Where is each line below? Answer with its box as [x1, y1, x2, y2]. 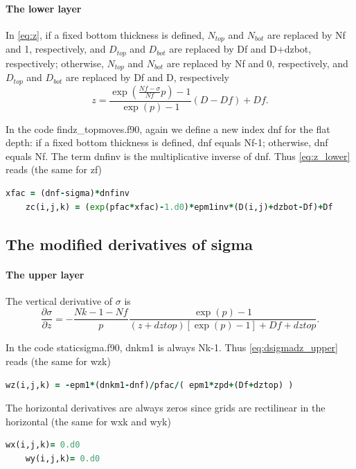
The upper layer [6, 267, 84, 281]
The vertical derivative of [6, 293, 113, 308]
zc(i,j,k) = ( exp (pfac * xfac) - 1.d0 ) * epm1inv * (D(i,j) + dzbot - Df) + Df [25, 202, 333, 212]
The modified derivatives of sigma [6, 233, 253, 254]
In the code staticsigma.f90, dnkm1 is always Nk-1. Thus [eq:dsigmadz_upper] [6, 340, 338, 355]
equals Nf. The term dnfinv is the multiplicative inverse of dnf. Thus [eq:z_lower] [6, 148, 350, 163]
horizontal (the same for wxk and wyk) [6, 414, 171, 428]
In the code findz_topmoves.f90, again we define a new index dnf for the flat [6, 121, 330, 136]
